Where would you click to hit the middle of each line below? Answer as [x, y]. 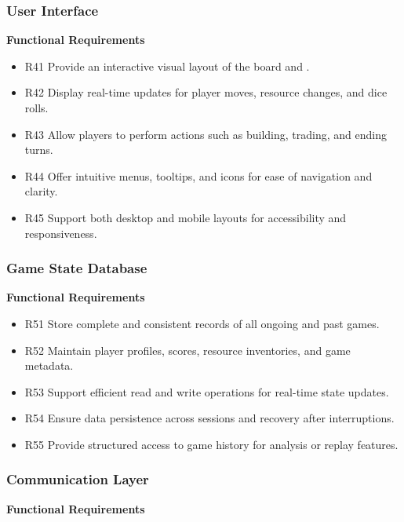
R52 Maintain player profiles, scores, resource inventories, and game [187, 350]
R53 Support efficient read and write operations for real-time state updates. [207, 391]
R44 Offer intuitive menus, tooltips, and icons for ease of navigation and [198, 175]
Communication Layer [78, 479]
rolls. [36, 108]
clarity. [41, 191]
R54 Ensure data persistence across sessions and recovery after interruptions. [209, 418]
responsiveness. [61, 233]
